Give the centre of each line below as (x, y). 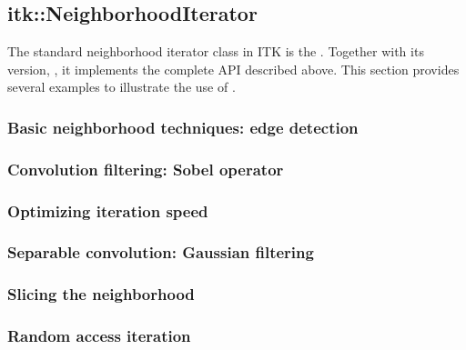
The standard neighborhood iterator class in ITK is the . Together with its (216, 51)
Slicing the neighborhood (101, 294)
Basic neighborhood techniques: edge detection (183, 127)
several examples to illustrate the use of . (122, 87)
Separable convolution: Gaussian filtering (161, 252)
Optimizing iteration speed (108, 210)
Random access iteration (99, 336)
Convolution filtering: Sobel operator (146, 169)
